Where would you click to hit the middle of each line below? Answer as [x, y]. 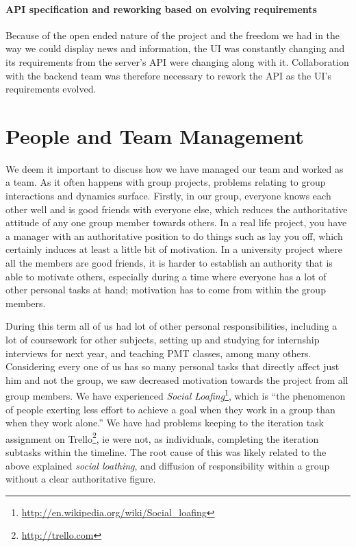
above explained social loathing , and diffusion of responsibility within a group [168, 465]
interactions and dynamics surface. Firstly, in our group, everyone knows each [168, 196]
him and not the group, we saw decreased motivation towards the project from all [177, 379]
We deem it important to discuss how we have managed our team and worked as [175, 168]
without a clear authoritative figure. [81, 479]
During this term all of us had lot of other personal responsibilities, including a [171, 326]
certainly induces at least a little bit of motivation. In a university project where [174, 249]
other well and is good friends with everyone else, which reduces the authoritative [177, 209]
